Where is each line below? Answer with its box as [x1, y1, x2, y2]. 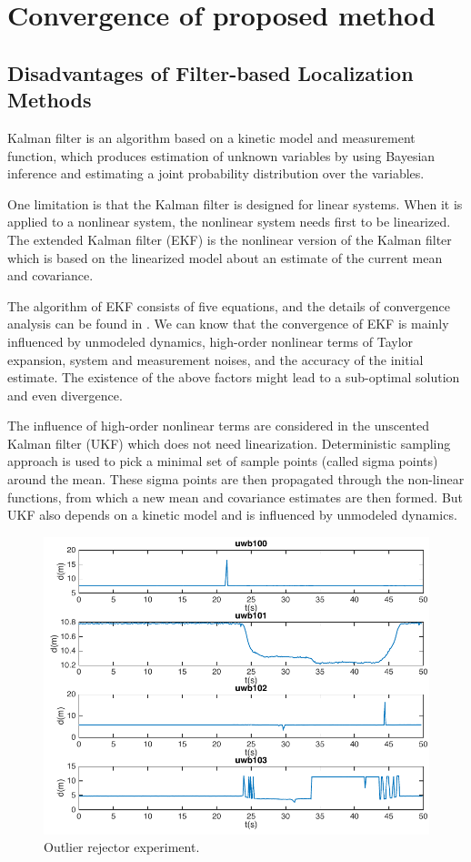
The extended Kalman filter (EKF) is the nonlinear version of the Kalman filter [7, 229, 452, 248]
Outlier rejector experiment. [44, 837, 200, 857]
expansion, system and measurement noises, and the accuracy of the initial [7, 350, 424, 369]
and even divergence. [7, 385, 123, 404]
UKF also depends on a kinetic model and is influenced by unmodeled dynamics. [7, 505, 457, 524]
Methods [7, 86, 92, 114]
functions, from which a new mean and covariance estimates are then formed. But [7, 487, 464, 506]
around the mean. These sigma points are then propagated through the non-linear [7, 470, 465, 489]
